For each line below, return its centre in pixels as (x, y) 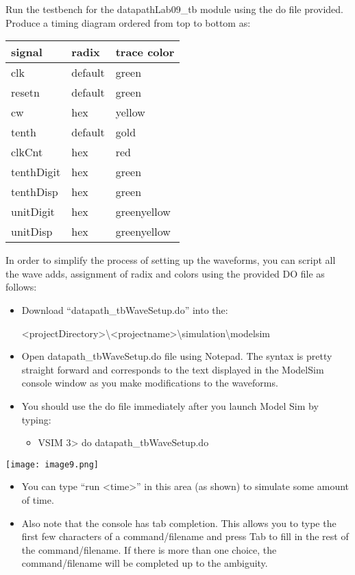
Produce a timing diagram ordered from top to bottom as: (128, 22)
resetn (25, 93)
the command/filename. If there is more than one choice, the (149, 549)
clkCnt (27, 152)
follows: (21, 287)
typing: (36, 419)
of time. (38, 499)
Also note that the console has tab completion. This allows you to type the (179, 523)
